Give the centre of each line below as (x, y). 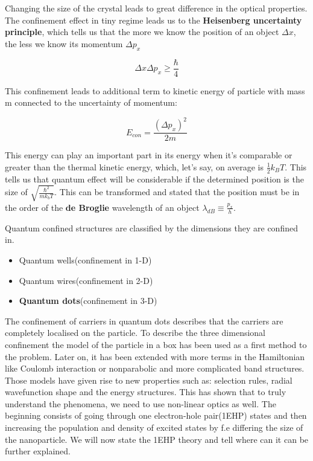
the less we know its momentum (64, 43)
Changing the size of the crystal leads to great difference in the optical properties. (156, 8)
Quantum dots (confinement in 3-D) (88, 301)
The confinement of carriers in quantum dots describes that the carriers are (144, 321)
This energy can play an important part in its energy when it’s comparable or (149, 155)
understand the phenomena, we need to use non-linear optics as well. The (141, 403)
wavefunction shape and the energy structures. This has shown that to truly (146, 392)
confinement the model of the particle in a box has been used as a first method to (156, 344)
